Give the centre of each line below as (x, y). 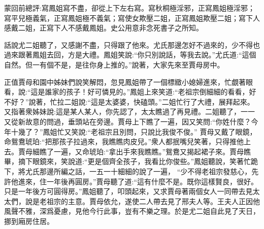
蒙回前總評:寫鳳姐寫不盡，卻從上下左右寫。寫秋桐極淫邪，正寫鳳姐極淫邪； (129, 8)
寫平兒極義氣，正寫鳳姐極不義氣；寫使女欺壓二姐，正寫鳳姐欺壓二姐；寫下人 (132, 18)
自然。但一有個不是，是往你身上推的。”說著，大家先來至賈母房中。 (114, 64)
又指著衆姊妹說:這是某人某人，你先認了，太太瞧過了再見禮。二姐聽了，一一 (129, 111)
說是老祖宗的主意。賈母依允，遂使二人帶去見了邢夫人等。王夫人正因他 (142, 201)
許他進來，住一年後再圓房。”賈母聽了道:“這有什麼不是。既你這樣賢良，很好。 (131, 181)
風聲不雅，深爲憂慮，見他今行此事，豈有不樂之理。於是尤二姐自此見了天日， (132, 211)
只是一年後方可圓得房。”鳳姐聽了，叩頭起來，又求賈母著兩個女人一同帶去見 (128, 191)
